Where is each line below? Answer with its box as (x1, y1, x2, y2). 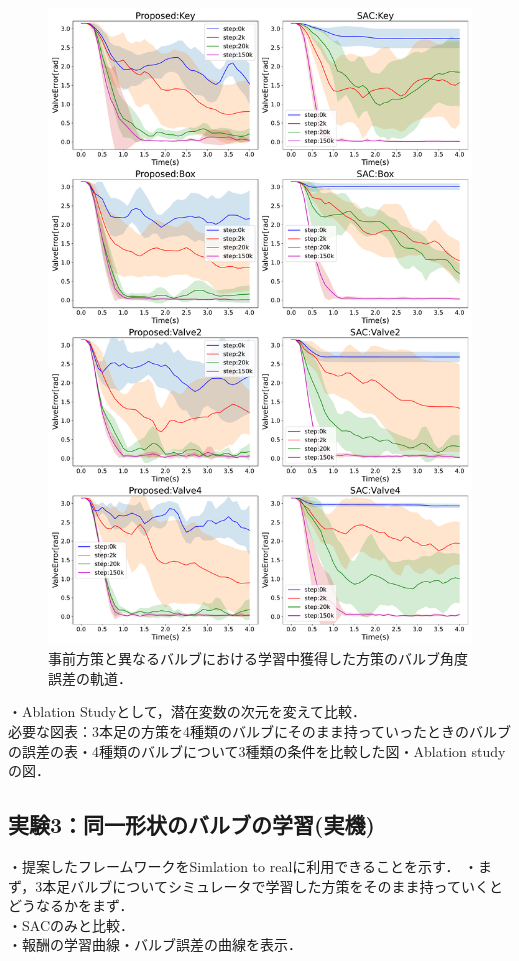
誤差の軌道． (48, 667, 132, 688)
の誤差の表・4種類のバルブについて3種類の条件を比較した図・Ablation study (8, 740, 506, 761)
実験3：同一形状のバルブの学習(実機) (8, 809, 375, 840)
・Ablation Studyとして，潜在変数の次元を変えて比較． (8, 701, 367, 722)
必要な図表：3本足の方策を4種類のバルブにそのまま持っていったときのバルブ (8, 720, 512, 741)
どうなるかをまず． (8, 895, 134, 916)
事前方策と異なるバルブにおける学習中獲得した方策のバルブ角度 (48, 648, 468, 669)
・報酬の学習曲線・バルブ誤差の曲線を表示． (8, 934, 302, 955)
